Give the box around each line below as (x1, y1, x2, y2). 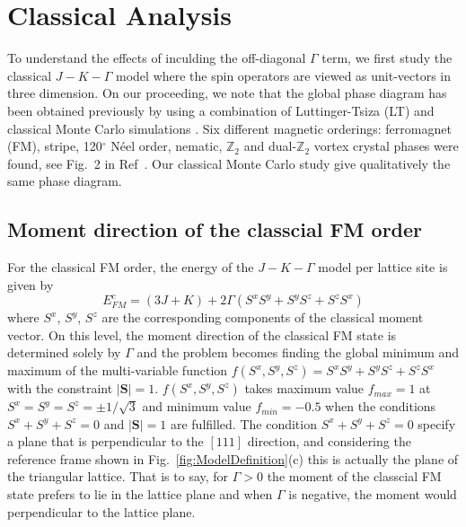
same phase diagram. (7, 171, 122, 190)
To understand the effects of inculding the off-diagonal (7, 48, 306, 67)
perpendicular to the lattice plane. (7, 502, 196, 521)
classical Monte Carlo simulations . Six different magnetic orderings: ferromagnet (7, 119, 452, 137)
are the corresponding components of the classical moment (101, 308, 424, 327)
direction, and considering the (247, 432, 411, 451)
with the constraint (7, 379, 113, 398)
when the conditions (325, 397, 436, 416)
